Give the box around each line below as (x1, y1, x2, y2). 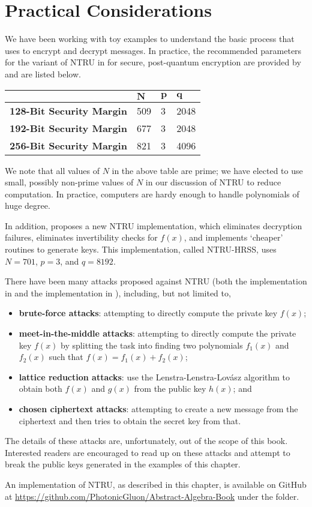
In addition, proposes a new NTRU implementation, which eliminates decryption (5, 219, 302, 232)
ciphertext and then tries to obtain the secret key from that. (19, 414, 241, 427)
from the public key (134, 382, 206, 395)
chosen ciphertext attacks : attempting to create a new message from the (19, 403, 298, 415)
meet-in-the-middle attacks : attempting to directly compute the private (19, 327, 296, 340)
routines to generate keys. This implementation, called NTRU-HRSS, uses (5, 243, 277, 256)
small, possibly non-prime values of (5, 176, 134, 188)
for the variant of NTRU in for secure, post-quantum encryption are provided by (5, 56, 301, 68)
